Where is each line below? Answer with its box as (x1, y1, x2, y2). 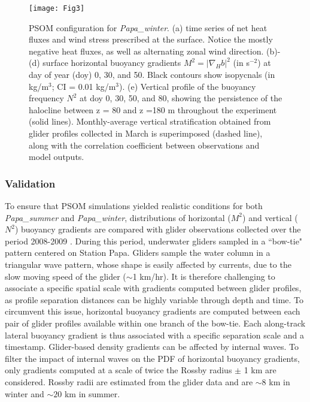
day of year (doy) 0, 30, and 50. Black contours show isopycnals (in (29, 68, 275, 81)
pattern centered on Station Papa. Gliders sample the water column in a (5, 246, 271, 259)
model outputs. (29, 150, 84, 163)
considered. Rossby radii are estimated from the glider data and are (5, 375, 253, 388)
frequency (29, 92, 64, 104)
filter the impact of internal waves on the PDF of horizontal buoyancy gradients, (5, 352, 300, 364)
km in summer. (64, 387, 120, 400)
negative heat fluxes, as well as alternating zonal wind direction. (29, 44, 264, 57)
